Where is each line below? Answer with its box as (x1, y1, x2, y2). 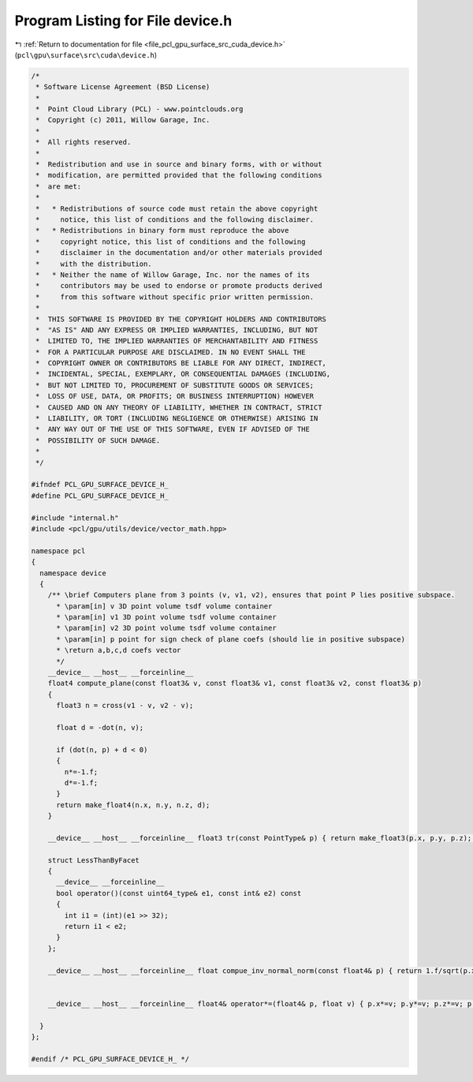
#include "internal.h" (31, 513, 119, 522)
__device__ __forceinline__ (56, 878, 165, 887)
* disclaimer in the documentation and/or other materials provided (35, 249, 322, 257)
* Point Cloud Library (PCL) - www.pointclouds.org (35, 105, 244, 114)
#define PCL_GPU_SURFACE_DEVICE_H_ (31, 491, 169, 500)
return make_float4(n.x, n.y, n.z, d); (56, 800, 210, 809)
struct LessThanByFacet (47, 855, 140, 864)
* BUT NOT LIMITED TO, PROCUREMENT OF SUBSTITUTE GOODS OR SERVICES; (35, 380, 315, 390)
